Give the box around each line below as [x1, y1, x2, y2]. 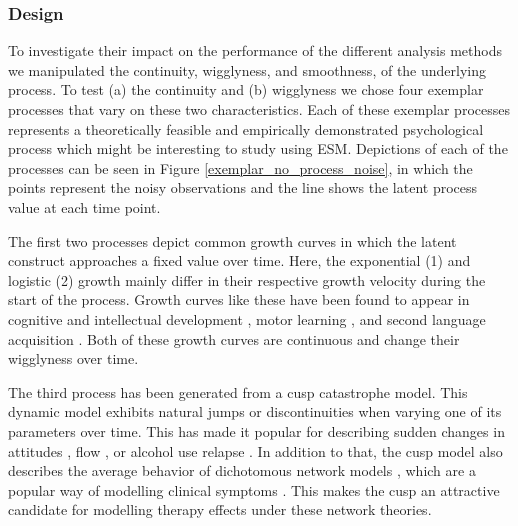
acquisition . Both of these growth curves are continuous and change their [8, 328, 460, 349]
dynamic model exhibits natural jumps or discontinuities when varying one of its [8, 401, 502, 422]
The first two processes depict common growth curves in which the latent [8, 230, 457, 251]
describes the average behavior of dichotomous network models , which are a [8, 460, 476, 481]
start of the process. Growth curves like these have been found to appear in [8, 289, 470, 310]
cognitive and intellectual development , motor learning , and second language [8, 308, 486, 329]
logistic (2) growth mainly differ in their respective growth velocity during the [8, 269, 486, 290]
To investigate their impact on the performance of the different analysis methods [8, 40, 502, 61]
